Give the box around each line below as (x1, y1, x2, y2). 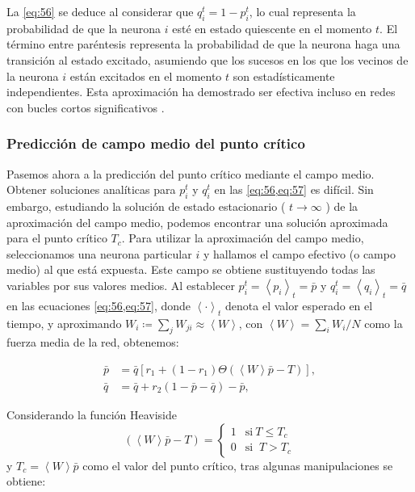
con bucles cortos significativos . (6, 99, 165, 116)
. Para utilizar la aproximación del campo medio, (121, 229, 364, 246)
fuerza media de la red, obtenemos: (6, 334, 179, 351)
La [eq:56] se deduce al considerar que (6, 3, 194, 19)
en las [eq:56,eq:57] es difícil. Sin (214, 181, 374, 198)
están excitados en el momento (69, 67, 222, 84)
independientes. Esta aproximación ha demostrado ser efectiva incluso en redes (6, 83, 396, 100)
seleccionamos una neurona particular (6, 245, 192, 262)
